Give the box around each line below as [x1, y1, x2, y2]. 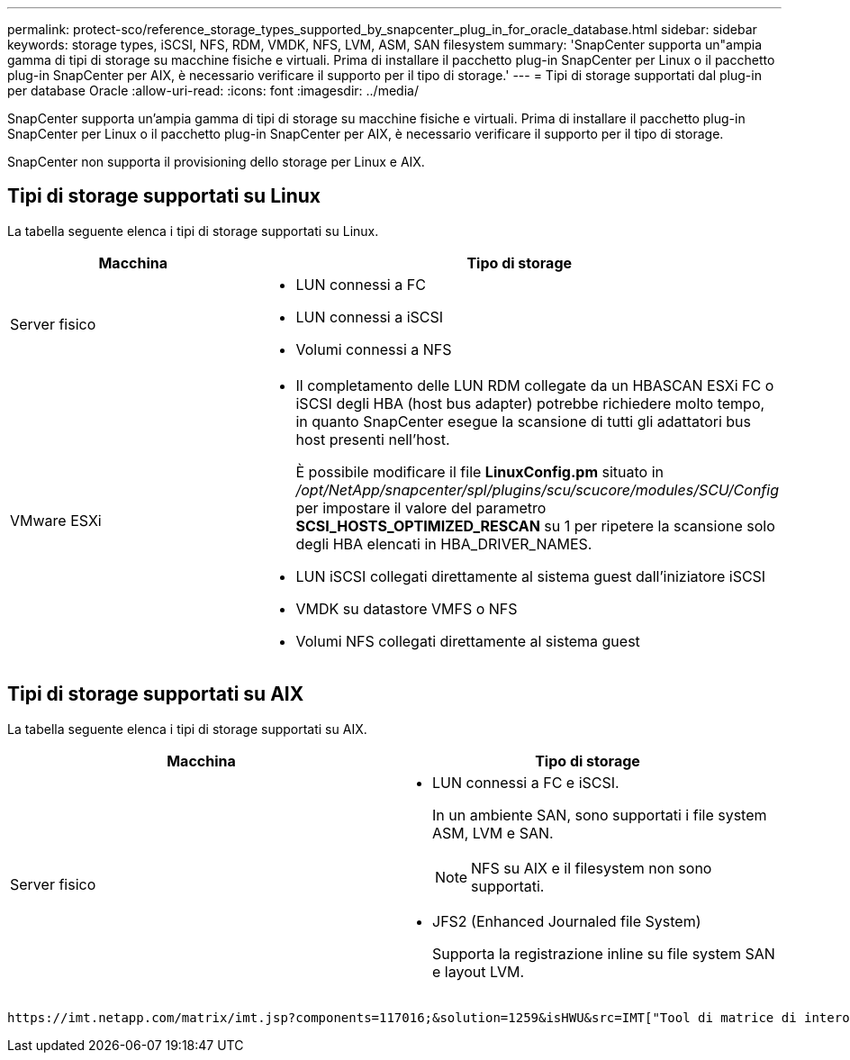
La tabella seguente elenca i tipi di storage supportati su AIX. [7, 720, 367, 737]
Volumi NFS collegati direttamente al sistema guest [295, 631, 640, 650]
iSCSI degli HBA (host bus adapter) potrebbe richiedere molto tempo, [295, 394, 765, 412]
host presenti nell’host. [295, 430, 450, 448]
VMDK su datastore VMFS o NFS [295, 599, 518, 618]
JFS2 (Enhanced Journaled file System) [432, 911, 701, 930]
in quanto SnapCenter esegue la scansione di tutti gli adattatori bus [295, 412, 752, 430]
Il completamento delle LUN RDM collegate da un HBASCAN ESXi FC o [295, 376, 774, 394]
